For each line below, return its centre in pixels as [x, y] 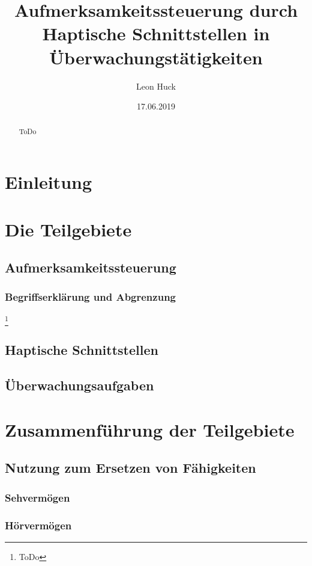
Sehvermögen [37, 497]
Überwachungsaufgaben [79, 385]
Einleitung [49, 182]
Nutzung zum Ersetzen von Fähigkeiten [130, 468]
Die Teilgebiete [68, 229]
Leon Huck [156, 86]
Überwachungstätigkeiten [156, 57]
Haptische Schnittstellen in [156, 33]
